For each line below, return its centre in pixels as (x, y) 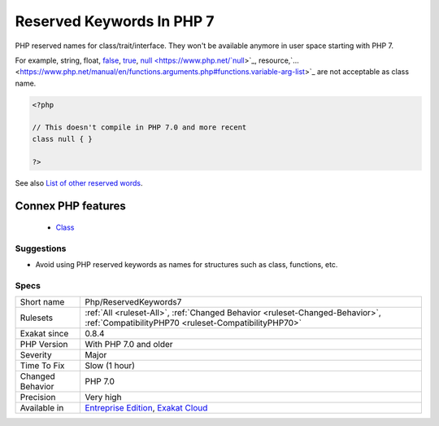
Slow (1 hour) (110, 366)
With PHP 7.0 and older (129, 345)
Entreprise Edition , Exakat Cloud (146, 408)
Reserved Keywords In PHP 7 (115, 21)
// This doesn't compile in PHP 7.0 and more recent (139, 127)
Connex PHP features (70, 206)
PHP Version (44, 345)
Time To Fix (42, 366)
